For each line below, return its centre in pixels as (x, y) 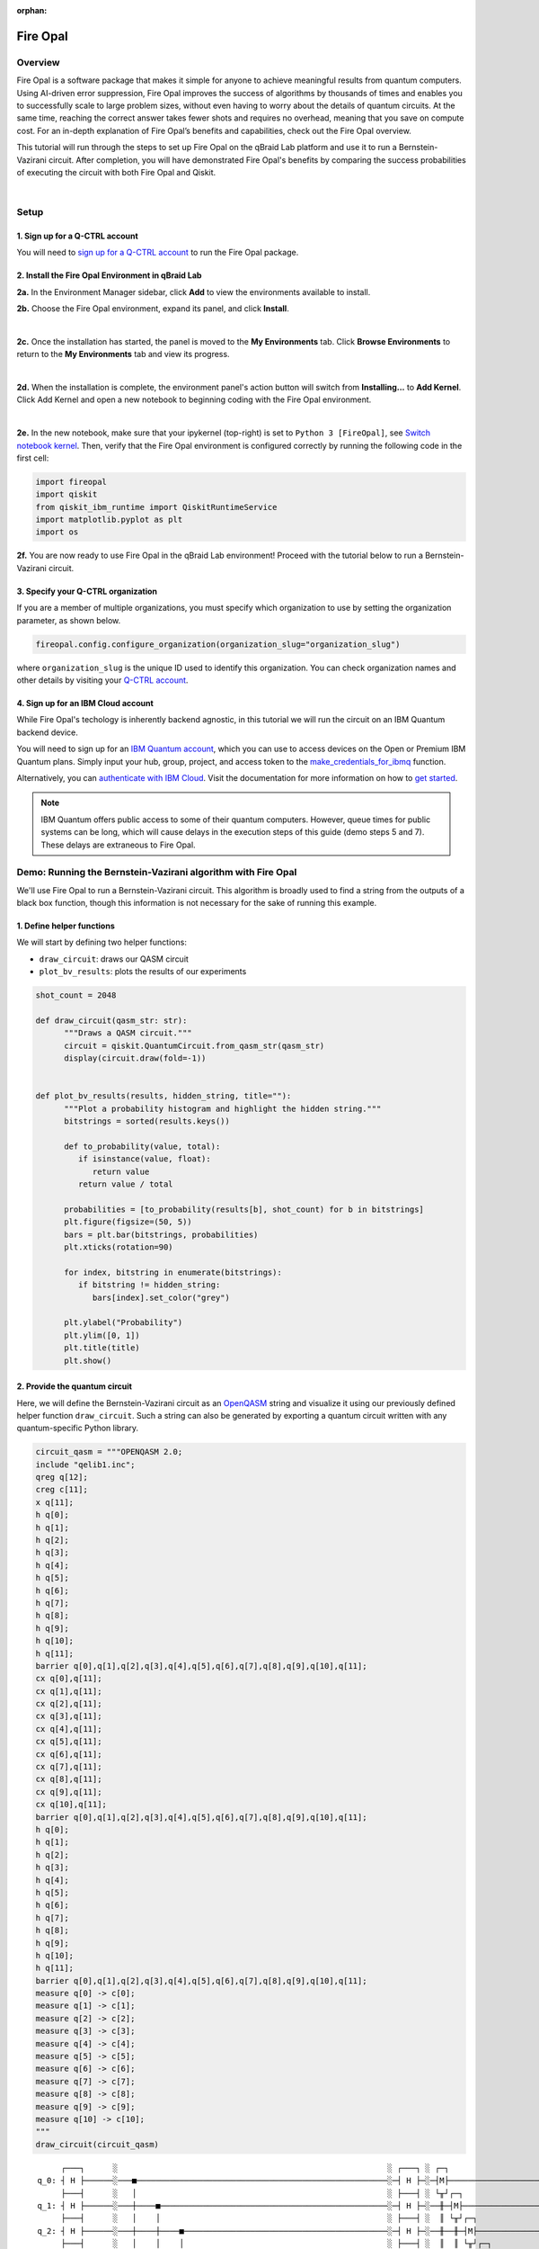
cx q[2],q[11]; (69, 1704)
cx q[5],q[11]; (69, 1742)
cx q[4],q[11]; (69, 1729)
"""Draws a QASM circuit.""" (128, 1033)
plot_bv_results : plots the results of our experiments (143, 972)
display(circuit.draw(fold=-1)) (135, 1058)
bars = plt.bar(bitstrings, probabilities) (161, 1234)
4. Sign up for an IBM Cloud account (85, 703)
